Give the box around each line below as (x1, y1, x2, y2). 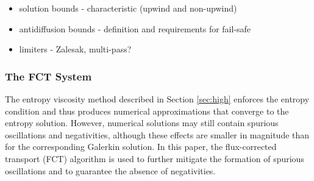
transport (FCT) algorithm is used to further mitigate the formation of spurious (5, 152, 304, 165)
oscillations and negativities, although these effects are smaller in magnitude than (5, 128, 310, 141)
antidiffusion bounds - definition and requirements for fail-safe (19, 22, 251, 35)
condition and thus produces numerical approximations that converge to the (5, 104, 289, 117)
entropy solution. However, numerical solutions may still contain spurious (5, 116, 279, 129)
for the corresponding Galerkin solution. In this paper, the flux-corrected (5, 140, 277, 153)
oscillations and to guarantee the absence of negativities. (5, 164, 216, 177)
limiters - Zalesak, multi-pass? (19, 43, 132, 55)
